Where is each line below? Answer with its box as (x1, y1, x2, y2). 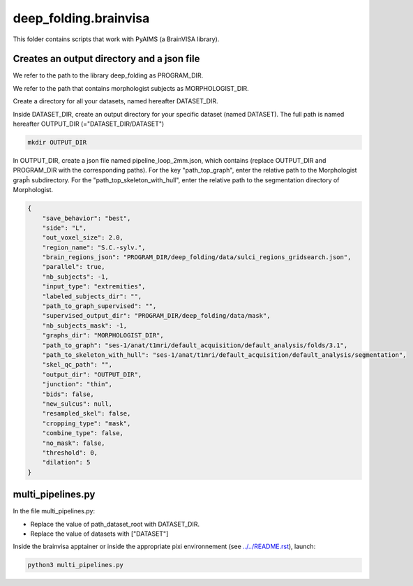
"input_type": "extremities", (42, 283, 146, 291)
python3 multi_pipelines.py (27, 561, 123, 569)
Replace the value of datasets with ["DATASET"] (30, 529, 169, 538)
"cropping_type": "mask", (42, 419, 131, 427)
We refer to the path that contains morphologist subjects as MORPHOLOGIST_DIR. (13, 84, 249, 92)
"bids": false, (42, 390, 94, 398)
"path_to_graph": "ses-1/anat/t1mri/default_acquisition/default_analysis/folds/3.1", (42, 341, 348, 349)
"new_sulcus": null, (42, 400, 113, 408)
